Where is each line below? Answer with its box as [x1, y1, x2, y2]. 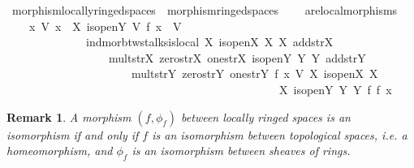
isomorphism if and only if [6, 126, 139, 143]
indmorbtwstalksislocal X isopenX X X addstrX [85, 33, 334, 50]
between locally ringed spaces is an [181, 108, 351, 125]
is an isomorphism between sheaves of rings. [132, 142, 351, 159]
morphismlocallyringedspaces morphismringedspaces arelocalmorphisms [11, 2, 398, 18]
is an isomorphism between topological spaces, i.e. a [152, 126, 408, 143]
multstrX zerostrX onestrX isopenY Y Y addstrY [108, 49, 366, 66]
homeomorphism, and [6, 142, 113, 159]
